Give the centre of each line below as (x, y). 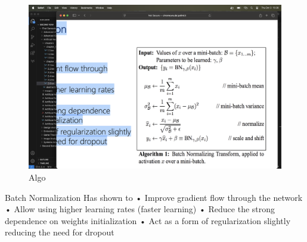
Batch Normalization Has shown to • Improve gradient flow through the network (154, 197)
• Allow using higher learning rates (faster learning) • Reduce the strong (140, 209)
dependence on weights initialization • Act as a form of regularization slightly (148, 220)
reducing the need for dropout (60, 232)
